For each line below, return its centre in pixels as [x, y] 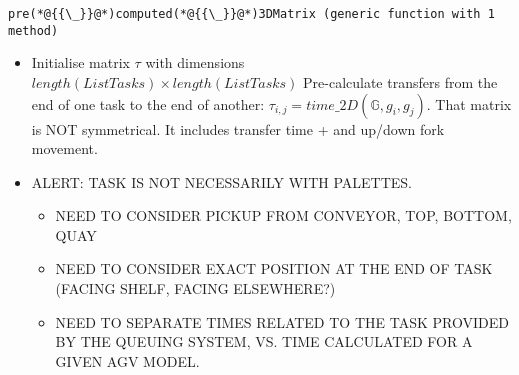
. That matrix [469, 103]
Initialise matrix [80, 62]
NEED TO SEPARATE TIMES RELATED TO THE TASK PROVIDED [282, 321]
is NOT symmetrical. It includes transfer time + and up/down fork [238, 128]
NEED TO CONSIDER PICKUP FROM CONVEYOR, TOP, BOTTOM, [283, 215]
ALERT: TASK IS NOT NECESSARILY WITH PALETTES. [221, 181]
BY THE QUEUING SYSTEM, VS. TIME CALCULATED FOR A [264, 341]
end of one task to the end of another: [148, 103]
